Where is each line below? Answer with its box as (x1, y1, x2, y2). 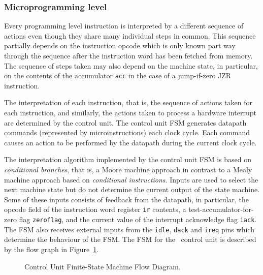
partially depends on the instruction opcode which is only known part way (4, 40, 236, 51)
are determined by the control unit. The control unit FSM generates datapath (4, 117, 247, 128)
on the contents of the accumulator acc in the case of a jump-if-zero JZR (4, 70, 232, 81)
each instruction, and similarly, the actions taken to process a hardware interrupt (4, 107, 256, 118)
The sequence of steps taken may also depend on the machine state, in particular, (4, 60, 258, 71)
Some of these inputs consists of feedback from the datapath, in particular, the (4, 194, 249, 204)
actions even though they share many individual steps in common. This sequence (4, 30, 256, 41)
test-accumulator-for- (188, 204, 254, 215)
